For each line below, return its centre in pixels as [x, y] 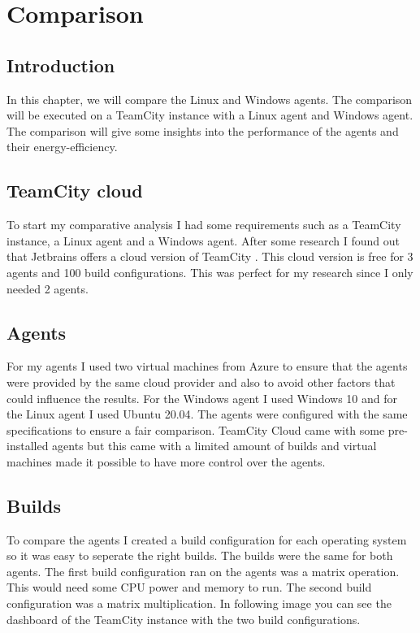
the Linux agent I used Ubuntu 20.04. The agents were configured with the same [207, 414]
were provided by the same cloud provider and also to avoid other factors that [201, 382]
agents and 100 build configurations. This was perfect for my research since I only [210, 272]
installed [28, 446]
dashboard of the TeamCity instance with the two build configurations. [184, 619]
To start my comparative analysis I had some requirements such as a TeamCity [204, 225]
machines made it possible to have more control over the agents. [166, 461]
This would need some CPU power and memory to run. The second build [189, 587]
